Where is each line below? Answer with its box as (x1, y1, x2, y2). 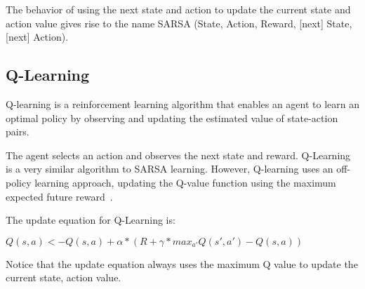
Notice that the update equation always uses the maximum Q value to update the (6, 256, 358, 271)
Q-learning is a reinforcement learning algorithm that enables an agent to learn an (6, 96, 360, 111)
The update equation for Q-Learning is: (6, 213, 175, 227)
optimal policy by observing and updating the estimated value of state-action (6, 110, 338, 125)
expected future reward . (6, 189, 113, 203)
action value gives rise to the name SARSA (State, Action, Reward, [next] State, (6, 15, 352, 30)
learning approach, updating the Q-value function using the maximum (34, 175, 336, 189)
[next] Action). (6, 29, 69, 44)
